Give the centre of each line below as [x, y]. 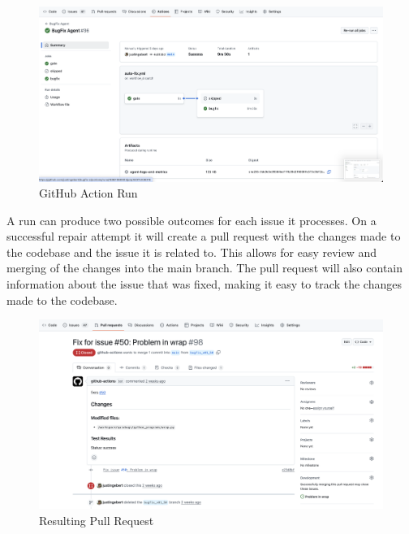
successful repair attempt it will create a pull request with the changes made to [204, 236]
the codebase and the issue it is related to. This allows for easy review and [192, 252]
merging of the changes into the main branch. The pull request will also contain [205, 268]
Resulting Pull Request [97, 520]
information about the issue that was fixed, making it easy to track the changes [204, 284]
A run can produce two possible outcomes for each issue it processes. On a [192, 220]
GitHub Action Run [88, 193]
